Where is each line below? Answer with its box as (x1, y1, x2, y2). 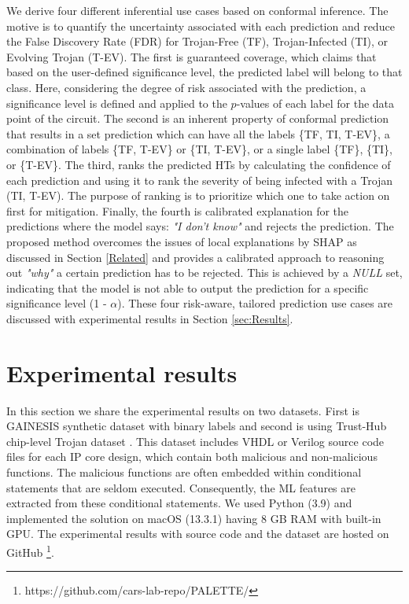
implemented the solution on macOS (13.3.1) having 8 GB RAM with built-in (6, 510, 381, 526)
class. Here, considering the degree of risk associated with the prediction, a (6, 79, 367, 95)
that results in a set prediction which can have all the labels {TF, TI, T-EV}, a (6, 125, 390, 142)
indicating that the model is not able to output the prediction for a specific (6, 279, 369, 296)
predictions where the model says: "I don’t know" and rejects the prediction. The (6, 218, 394, 234)
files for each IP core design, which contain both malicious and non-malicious (6, 448, 378, 465)
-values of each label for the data (236, 94, 395, 111)
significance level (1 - (6, 295, 107, 311)
